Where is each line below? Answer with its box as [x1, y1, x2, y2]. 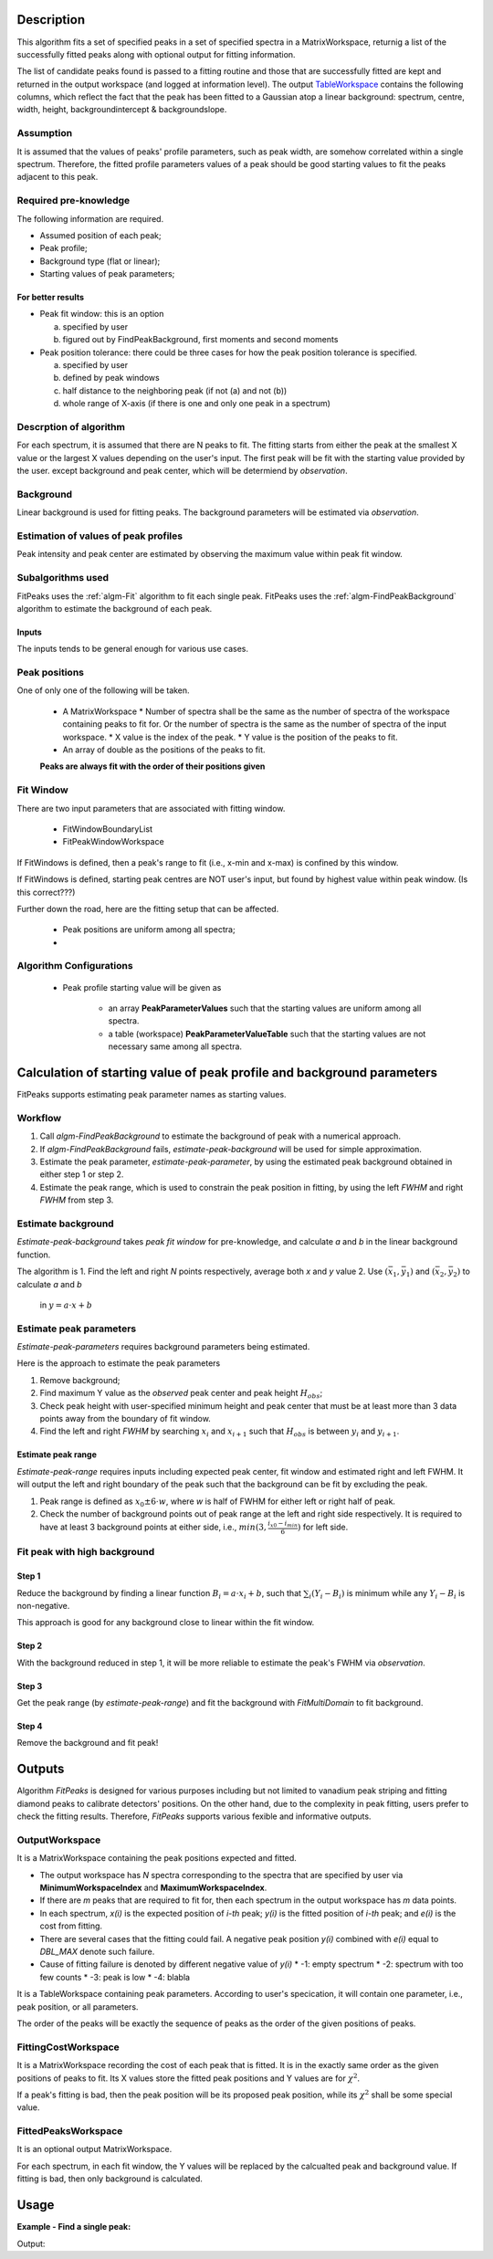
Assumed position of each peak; [39, 229, 162, 241]
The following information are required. [16, 213, 164, 224]
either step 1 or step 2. [39, 1169, 124, 1180]
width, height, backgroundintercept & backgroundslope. [16, 104, 227, 115]
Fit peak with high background [16, 1546, 155, 1559]
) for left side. [297, 1521, 349, 1533]
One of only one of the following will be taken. [16, 685, 191, 696]
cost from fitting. [39, 1920, 103, 1931]
